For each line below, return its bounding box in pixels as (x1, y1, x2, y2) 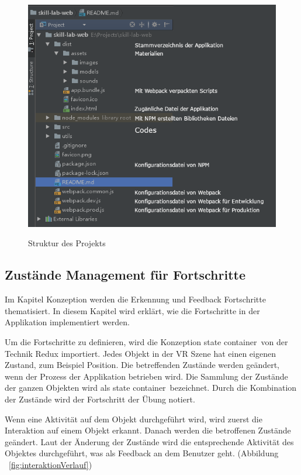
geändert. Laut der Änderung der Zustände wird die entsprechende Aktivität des (5, 435, 294, 448)
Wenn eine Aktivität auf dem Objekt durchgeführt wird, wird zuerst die (5, 412, 262, 425)
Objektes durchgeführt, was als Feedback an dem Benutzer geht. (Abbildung (5, 447, 279, 459)
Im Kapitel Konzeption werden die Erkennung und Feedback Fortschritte (5, 293, 266, 305)
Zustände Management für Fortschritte (5, 266, 246, 284)
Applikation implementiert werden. (5, 316, 130, 328)
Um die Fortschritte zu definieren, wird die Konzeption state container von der (5, 335, 288, 347)
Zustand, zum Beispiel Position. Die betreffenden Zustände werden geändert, (5, 359, 280, 371)
